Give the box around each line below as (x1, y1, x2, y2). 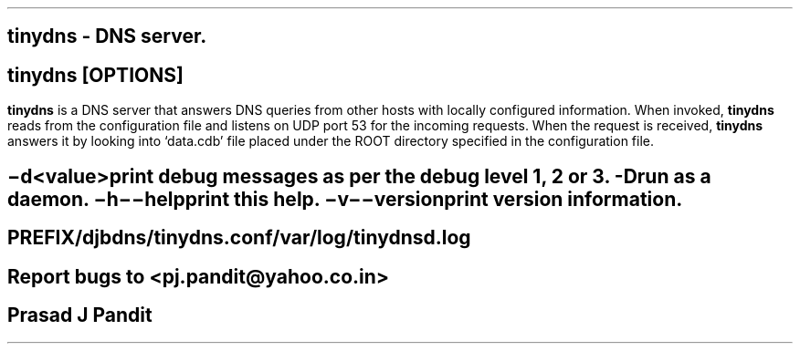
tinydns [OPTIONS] (7, 63, 184, 87)
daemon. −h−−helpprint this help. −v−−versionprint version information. (7, 187, 683, 211)
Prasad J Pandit (7, 303, 153, 326)
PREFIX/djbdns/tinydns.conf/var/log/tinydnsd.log (7, 226, 471, 250)
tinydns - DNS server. (7, 25, 207, 48)
